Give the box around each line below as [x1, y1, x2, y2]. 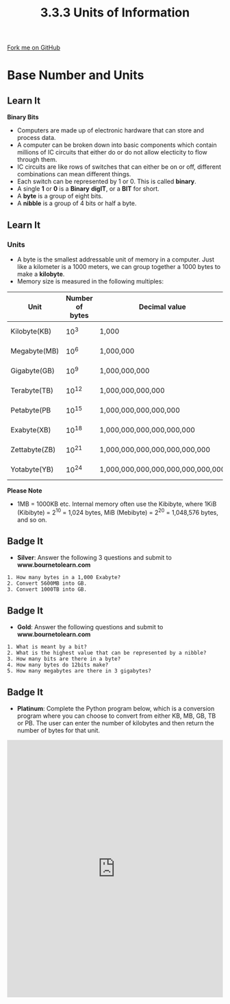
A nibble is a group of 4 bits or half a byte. [16, 199, 137, 207]
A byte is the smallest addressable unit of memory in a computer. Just [16, 255, 214, 264]
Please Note [7, 486, 42, 495]
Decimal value [138, 302, 186, 312]
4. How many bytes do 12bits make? [7, 662, 109, 668]
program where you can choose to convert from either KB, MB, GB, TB [16, 712, 216, 720]
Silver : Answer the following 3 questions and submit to [16, 554, 172, 562]
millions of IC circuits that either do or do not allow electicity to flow [16, 148, 207, 156]
